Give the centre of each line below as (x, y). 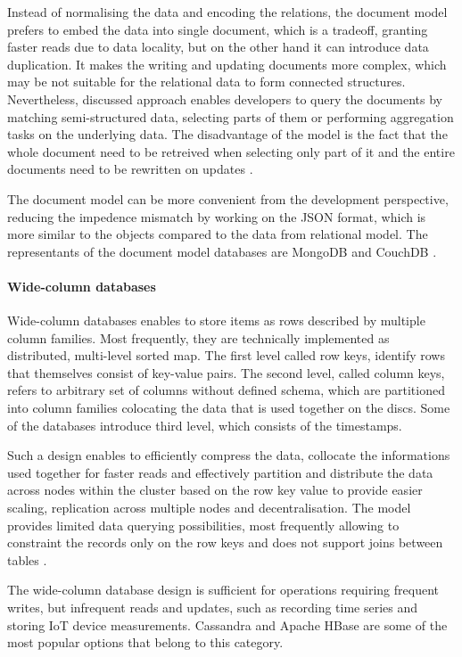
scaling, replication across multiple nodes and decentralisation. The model (209, 508)
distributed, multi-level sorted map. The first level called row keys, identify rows (226, 355)
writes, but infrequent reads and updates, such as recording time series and (213, 608)
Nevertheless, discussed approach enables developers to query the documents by (225, 99)
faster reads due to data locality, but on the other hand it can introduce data (218, 47)
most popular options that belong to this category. (145, 642)
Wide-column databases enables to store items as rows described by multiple (216, 320)
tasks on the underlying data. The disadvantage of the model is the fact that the (227, 134)
